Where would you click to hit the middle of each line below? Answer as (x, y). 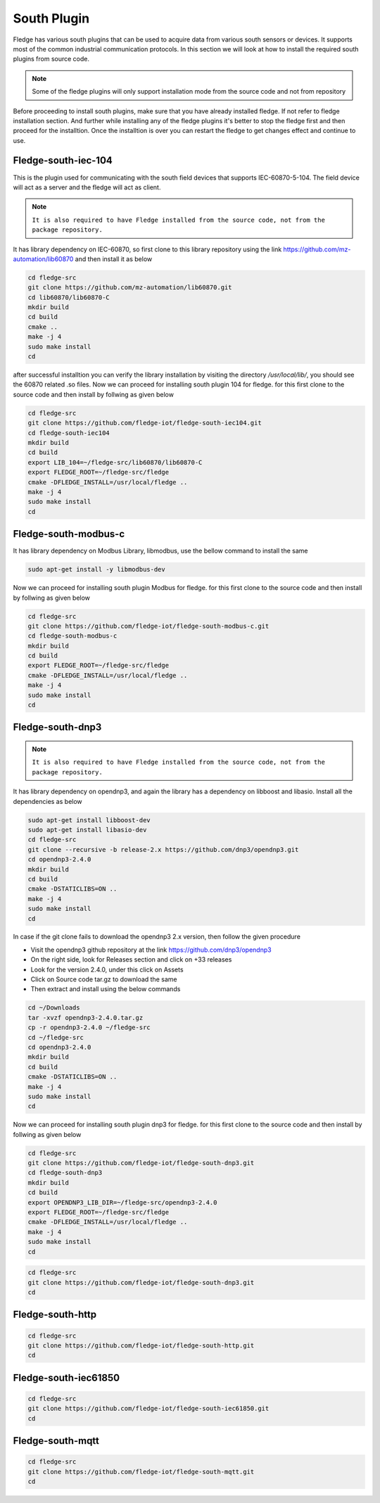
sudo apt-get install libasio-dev (87, 830)
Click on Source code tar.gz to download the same (104, 979)
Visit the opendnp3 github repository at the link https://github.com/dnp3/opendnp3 (151, 950)
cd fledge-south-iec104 (69, 433)
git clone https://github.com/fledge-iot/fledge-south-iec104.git (145, 423)
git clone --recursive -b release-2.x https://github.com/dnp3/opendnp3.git (163, 849)
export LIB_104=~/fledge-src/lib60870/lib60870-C (115, 462)
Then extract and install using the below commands (106, 989)
